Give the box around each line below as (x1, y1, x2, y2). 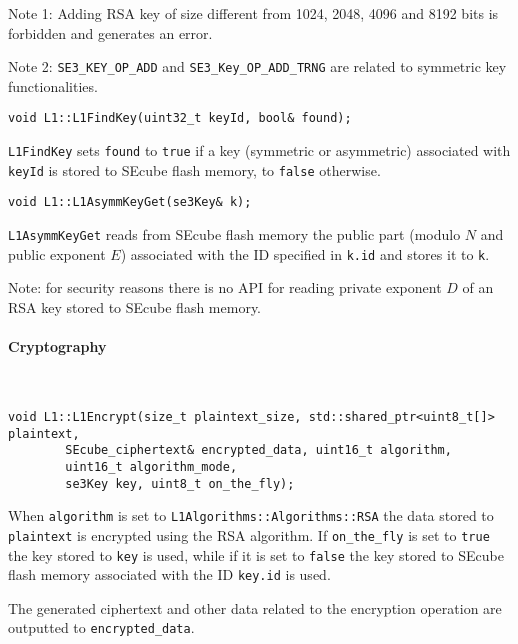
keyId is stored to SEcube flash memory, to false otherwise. (8, 159, 381, 180)
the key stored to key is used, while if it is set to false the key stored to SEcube (8, 544, 504, 565)
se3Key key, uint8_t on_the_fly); (65, 476, 295, 491)
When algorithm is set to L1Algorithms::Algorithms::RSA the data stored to (8, 505, 494, 526)
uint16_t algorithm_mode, (65, 459, 238, 474)
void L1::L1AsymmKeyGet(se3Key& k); (8, 195, 252, 210)
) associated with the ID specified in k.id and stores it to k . (120, 243, 490, 264)
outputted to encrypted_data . (8, 617, 195, 638)
